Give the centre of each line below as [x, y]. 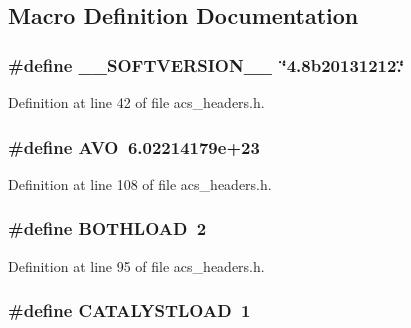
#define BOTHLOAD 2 [107, 228]
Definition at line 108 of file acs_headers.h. [140, 183]
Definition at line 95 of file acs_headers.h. [136, 265]
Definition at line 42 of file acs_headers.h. [136, 102]
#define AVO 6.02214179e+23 [134, 146]
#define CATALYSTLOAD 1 [129, 310]
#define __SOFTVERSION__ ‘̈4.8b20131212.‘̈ [206, 64]
